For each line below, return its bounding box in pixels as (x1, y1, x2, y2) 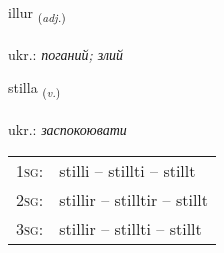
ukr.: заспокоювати (8, 119, 127, 140)
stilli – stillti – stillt (59, 158, 196, 182)
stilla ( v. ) (8, 77, 61, 101)
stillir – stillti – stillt (59, 216, 202, 240)
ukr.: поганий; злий (8, 43, 124, 64)
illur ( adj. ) (8, 2, 66, 25)
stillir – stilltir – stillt (59, 187, 209, 211)
